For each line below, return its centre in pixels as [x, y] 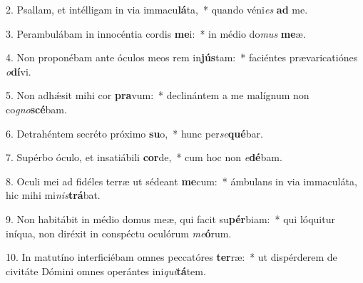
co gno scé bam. [36, 109]
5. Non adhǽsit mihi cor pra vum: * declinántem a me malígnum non [158, 95]
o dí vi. [19, 71]
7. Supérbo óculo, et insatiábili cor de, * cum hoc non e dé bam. [144, 157]
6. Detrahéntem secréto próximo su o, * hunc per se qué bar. [134, 133]
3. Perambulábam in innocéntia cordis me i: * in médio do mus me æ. [156, 33]
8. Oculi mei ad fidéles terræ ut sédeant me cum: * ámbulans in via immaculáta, [181, 181]
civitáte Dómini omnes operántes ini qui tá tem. [106, 271]
